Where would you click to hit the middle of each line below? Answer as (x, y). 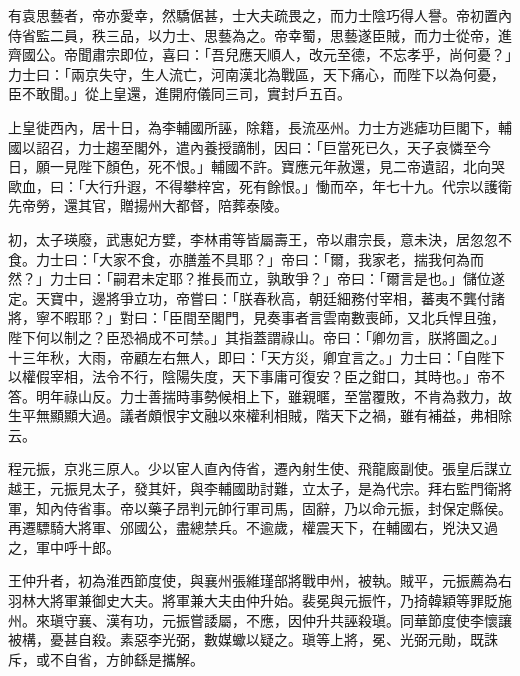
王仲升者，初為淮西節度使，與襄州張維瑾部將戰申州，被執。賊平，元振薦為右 (260, 580)
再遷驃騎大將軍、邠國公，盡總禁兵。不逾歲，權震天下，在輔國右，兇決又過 (253, 527)
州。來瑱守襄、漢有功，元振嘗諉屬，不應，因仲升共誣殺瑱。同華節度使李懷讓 (260, 619)
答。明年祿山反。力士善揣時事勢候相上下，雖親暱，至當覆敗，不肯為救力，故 (260, 395)
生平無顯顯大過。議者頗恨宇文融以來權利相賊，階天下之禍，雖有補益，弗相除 (260, 415)
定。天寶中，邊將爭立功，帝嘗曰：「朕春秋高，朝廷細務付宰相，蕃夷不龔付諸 (256, 297)
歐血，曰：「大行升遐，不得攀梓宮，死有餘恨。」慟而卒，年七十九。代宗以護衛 (260, 185)
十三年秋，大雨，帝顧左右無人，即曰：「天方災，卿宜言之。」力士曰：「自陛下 (256, 356)
